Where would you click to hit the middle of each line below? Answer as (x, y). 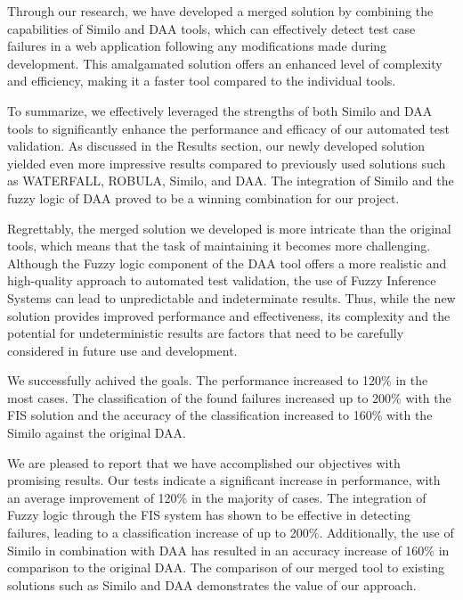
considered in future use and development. (122, 350)
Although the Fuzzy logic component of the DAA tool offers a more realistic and (227, 263)
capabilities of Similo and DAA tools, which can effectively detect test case (211, 28)
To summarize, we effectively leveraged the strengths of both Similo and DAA (220, 110)
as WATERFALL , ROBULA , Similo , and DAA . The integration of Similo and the (231, 181)
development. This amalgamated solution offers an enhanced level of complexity (225, 63)
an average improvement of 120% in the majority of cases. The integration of (217, 497)
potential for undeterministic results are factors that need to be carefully (206, 333)
